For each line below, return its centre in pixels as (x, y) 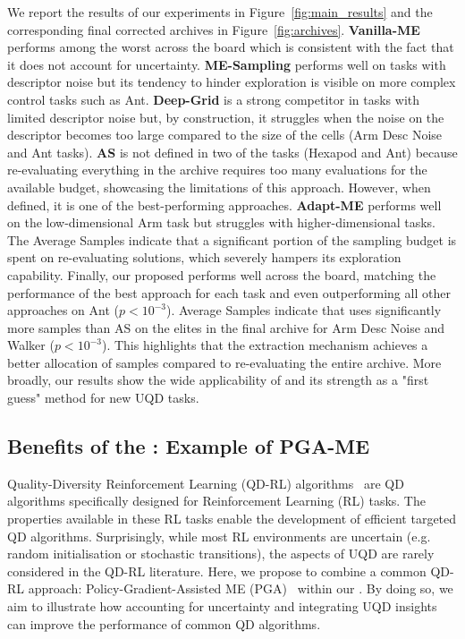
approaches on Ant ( (63, 310)
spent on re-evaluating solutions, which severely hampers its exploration (204, 257)
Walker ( (31, 345)
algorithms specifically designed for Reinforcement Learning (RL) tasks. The (216, 501)
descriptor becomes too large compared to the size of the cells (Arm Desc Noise (225, 135)
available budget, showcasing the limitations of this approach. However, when (219, 187)
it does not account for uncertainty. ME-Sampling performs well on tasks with (227, 64)
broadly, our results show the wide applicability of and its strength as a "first (218, 380)
